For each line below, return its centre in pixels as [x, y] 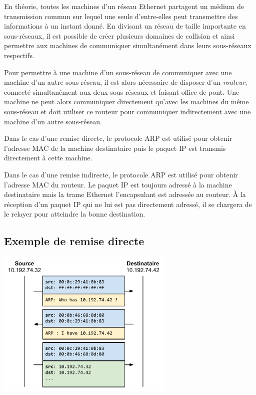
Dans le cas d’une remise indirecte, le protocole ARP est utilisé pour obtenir [121, 174]
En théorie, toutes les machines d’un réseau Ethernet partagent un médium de [124, 6]
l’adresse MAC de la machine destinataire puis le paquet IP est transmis [115, 148]
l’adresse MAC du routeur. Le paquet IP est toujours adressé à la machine [118, 184]
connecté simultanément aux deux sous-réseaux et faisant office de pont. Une [122, 91]
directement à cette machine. [48, 158]
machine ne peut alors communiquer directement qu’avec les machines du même [126, 102]
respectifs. [19, 55]
